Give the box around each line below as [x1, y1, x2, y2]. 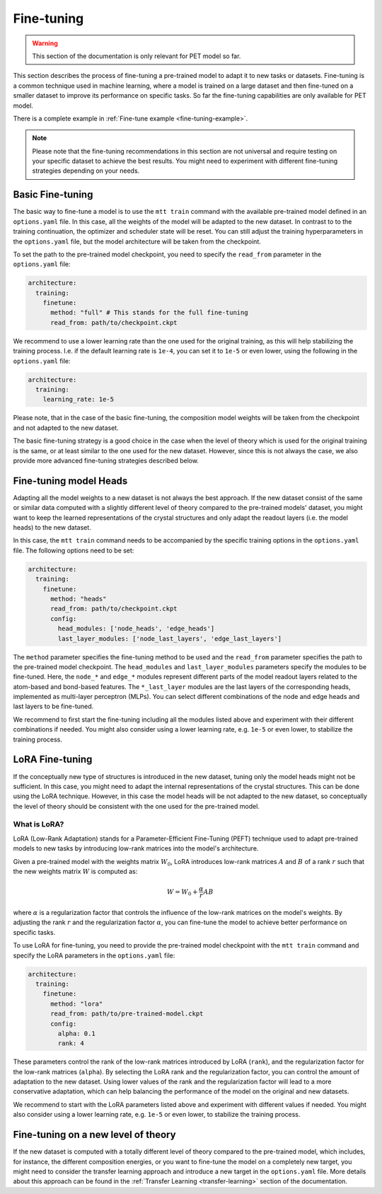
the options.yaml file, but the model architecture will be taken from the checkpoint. [13, 237, 261, 246]
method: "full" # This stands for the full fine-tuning [50, 309, 248, 317]
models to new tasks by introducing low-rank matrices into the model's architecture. [13, 844, 259, 853]
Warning [32, 39, 58, 47]
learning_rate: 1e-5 [42, 395, 115, 404]
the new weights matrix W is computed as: [13, 868, 138, 876]
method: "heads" [50, 595, 107, 603]
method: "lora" [50, 999, 103, 1008]
